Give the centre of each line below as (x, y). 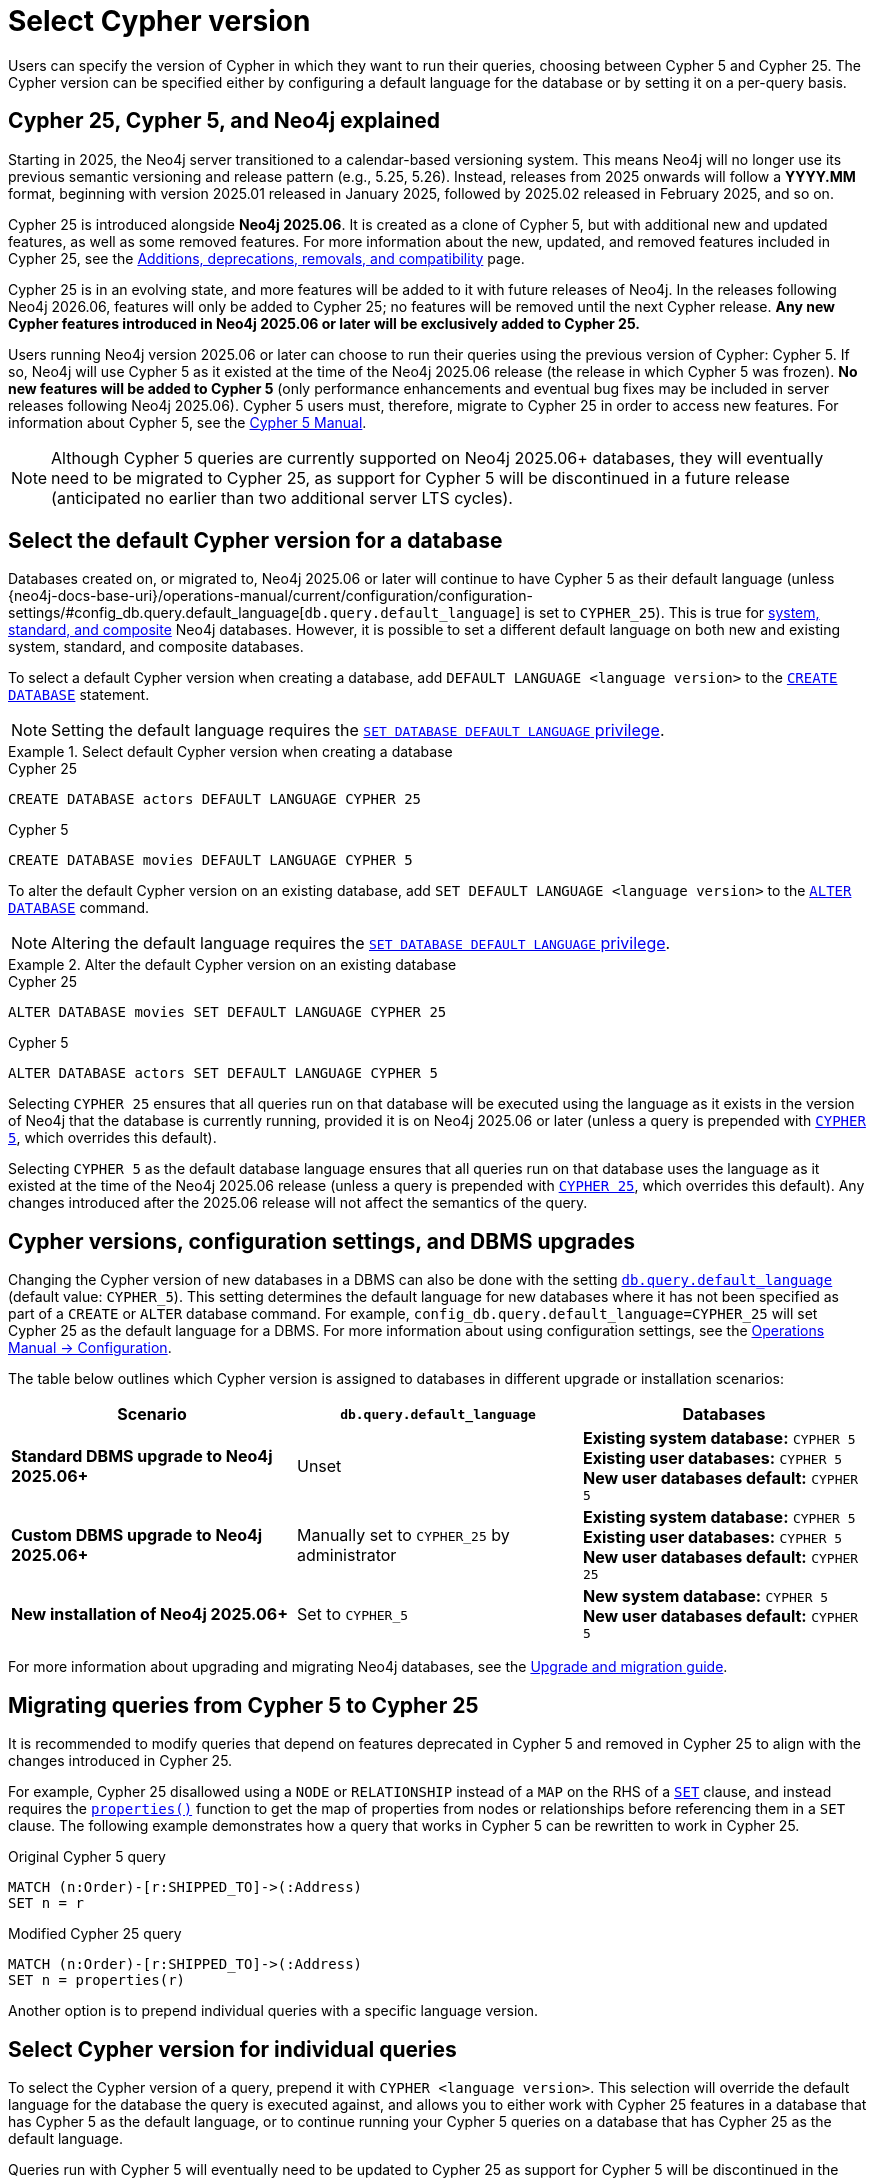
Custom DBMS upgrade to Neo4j (137, 1534)
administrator (346, 1554)
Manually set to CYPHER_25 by (403, 1534)
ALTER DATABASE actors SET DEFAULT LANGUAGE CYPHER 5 (223, 1073)
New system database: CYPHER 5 (705, 1596)
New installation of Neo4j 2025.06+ (149, 1613)
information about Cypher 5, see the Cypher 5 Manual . (187, 422)
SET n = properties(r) (97, 1980)
